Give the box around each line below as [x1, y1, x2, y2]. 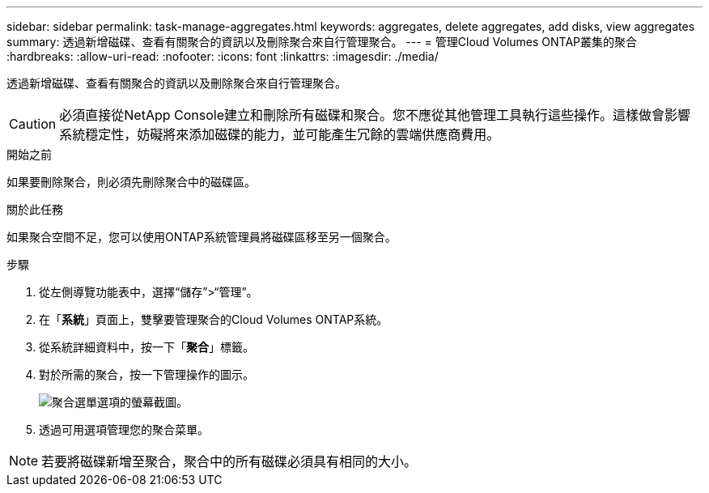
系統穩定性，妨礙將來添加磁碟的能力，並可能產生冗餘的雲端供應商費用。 [59, 126, 500, 142]
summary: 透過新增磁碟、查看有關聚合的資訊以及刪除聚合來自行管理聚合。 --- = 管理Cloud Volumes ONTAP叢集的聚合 [6, 35, 638, 49]
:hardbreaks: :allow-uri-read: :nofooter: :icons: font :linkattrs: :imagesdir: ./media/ [6, 49, 439, 63]
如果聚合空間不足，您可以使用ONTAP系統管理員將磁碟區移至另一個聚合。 [6, 230, 397, 244]
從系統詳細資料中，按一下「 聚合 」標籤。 [39, 340, 254, 354]
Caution [9, 116, 57, 132]
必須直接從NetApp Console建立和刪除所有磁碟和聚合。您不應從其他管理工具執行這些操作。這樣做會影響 [59, 107, 691, 123]
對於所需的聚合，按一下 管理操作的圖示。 [39, 368, 254, 381]
